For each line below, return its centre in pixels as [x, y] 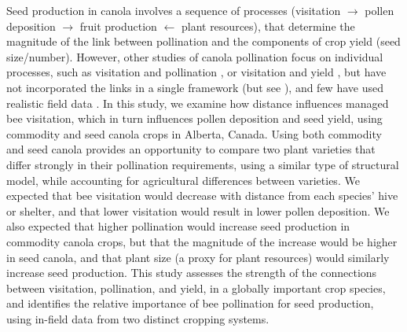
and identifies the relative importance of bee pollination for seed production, [190, 303]
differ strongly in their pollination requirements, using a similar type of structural [203, 164]
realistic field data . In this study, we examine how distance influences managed [198, 103]
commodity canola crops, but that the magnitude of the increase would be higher [202, 241]
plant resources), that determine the [268, 26]
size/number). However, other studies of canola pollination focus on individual [195, 56]
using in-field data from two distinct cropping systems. [138, 318]
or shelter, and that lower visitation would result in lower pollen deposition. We [198, 210]
